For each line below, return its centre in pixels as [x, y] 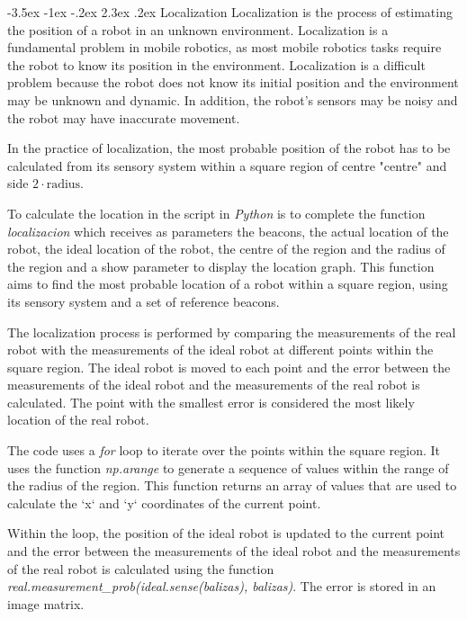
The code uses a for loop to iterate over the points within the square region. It [224, 450]
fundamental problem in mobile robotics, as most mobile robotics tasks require [225, 47]
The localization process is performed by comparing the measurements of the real [232, 332]
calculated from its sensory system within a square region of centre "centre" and [227, 165]
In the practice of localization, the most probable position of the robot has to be [229, 148]
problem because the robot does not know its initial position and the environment [233, 82]
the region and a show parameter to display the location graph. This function [221, 266]
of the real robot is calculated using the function [141, 568]
